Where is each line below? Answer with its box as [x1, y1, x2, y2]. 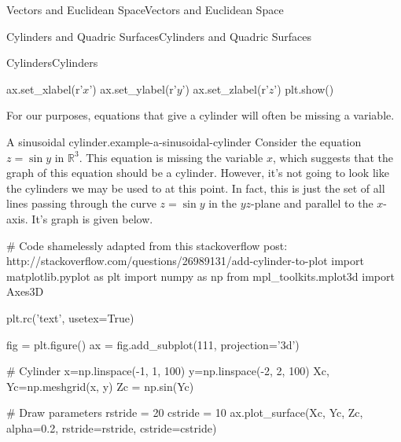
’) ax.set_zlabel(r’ [182, 80, 269, 97]
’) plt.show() [274, 80, 334, 97]
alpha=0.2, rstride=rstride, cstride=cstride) [6, 419, 217, 436]
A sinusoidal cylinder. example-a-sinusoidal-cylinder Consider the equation [6, 133, 362, 149]
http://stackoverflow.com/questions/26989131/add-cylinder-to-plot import [6, 252, 364, 269]
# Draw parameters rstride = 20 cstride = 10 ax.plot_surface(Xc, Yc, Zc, [6, 404, 363, 421]
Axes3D [6, 283, 44, 300]
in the [208, 195, 237, 212]
